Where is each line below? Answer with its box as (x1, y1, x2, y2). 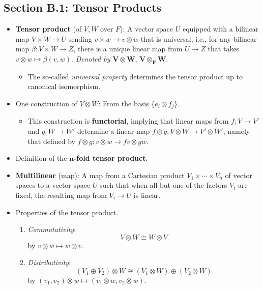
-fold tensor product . (73, 153, 148, 163)
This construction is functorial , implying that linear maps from (27, 115, 229, 126)
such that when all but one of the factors (100, 180, 227, 190)
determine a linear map (77, 126, 150, 136)
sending (68, 33, 92, 44)
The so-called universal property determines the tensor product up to (27, 71, 243, 81)
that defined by (27, 135, 75, 146)
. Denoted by (71, 53, 110, 64)
